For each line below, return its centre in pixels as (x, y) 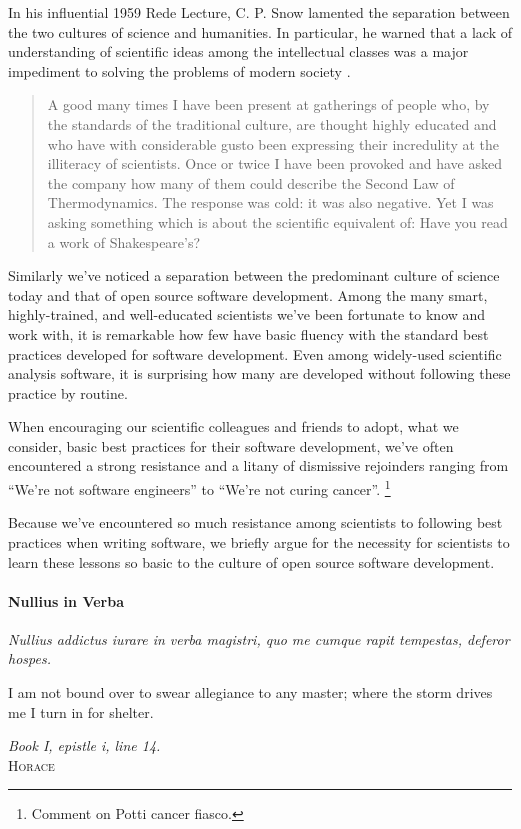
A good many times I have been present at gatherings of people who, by (268, 104)
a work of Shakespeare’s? (124, 241)
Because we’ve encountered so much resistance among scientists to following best (255, 522)
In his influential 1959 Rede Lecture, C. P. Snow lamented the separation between (259, 12)
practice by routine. (68, 392)
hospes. (29, 658)
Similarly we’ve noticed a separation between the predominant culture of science (254, 275)
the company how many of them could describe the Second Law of (251, 182)
